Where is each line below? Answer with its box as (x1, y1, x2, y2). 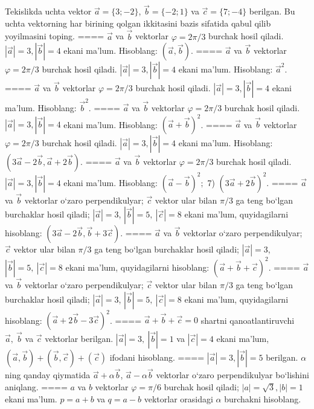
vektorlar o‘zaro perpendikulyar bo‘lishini (156, 369, 309, 381)
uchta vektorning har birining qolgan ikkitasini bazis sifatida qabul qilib (5, 16, 271, 29)
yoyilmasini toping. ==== (5, 30, 104, 42)
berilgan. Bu (249, 5, 295, 18)
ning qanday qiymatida (5, 369, 91, 381)
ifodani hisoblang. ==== (109, 351, 205, 364)
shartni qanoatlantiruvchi (200, 314, 295, 326)
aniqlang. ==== (5, 380, 68, 393)
